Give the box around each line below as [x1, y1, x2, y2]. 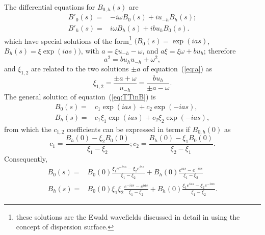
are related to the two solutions [31, 63, 129, 73]
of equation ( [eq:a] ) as [143, 63, 213, 73]
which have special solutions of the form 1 [4, 34, 132, 46]
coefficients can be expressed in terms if [66, 123, 190, 134]
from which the [4, 123, 51, 134]
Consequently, [4, 153, 47, 164]
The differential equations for [4, 2, 95, 12]
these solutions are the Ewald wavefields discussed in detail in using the [16, 211, 240, 222]
